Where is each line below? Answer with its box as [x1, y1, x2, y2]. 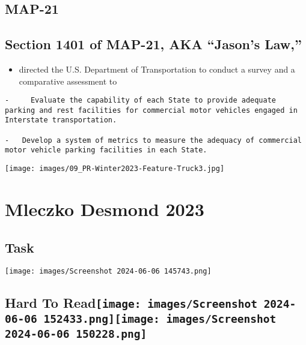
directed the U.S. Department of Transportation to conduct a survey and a [19, 62, 295, 75]
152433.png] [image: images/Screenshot [43, 313, 277, 326]
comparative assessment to [19, 74, 117, 87]
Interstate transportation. [5, 116, 117, 125]
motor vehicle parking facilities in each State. [5, 146, 207, 155]
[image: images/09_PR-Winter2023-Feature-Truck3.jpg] [5, 164, 225, 173]
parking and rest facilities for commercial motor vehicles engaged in [5, 106, 298, 115]
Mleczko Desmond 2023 [5, 196, 204, 221]
